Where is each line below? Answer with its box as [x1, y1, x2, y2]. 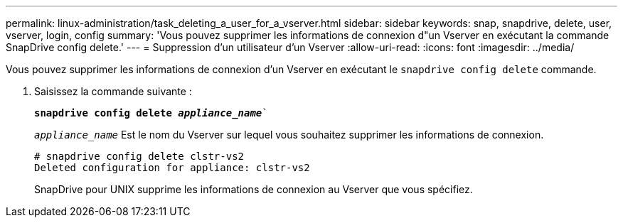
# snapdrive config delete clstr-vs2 [34, 151, 245, 162]
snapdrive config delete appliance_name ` [34, 107, 268, 119]
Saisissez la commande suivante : [34, 85, 192, 97]
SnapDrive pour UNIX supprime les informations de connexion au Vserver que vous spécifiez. [34, 183, 473, 195]
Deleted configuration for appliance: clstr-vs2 [34, 162, 310, 173]
